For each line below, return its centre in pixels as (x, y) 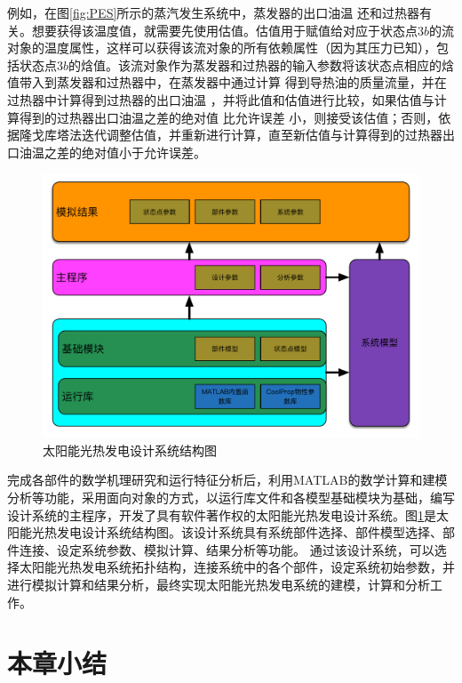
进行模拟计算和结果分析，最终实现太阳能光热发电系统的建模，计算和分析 (219, 584)
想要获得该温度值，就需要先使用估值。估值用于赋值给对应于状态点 (224, 30)
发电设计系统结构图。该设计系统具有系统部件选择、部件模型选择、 (249, 532)
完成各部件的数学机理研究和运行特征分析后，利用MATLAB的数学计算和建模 (227, 480)
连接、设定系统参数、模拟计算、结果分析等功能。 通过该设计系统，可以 (227, 549)
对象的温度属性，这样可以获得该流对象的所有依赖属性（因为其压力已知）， (222, 48)
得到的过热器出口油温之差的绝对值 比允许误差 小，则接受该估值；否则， (229, 117)
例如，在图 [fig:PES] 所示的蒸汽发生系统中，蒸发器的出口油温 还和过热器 (213, 12)
